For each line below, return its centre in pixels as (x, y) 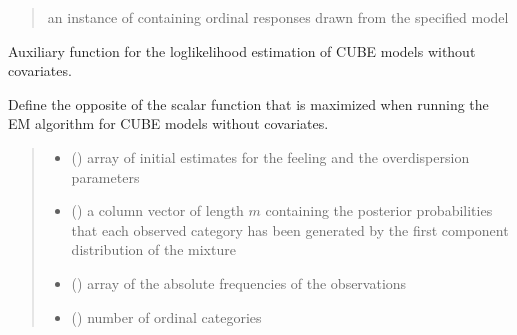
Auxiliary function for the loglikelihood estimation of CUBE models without (242, 50)
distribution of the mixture (153, 249)
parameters (105, 176)
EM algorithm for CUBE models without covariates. (168, 123)
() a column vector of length (157, 210)
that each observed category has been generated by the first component (290, 229)
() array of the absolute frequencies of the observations (239, 282)
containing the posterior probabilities (379, 210)
